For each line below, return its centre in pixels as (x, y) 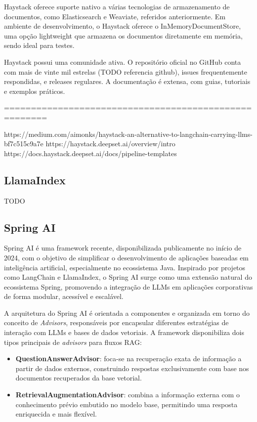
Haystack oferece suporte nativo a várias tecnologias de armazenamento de (117, 6)
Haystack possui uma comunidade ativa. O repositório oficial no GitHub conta (123, 62)
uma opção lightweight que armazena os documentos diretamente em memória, (123, 35)
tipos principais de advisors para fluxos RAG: (73, 342)
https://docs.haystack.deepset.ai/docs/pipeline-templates (90, 153)
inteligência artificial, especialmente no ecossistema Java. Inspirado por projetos (125, 267)
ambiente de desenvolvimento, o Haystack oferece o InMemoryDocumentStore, (123, 26)
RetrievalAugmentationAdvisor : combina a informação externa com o (128, 395)
